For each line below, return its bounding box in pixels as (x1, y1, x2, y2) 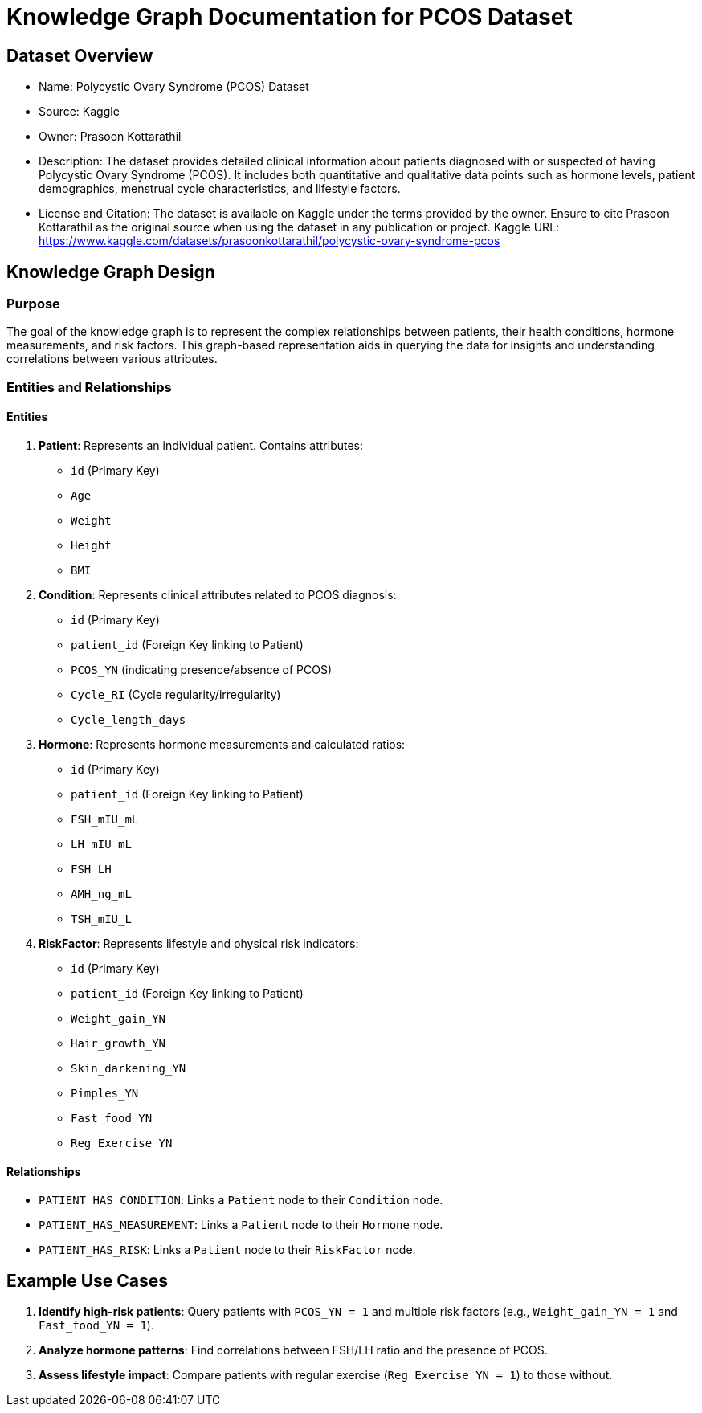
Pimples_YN (71, 1086, 139, 1100)
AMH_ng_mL (71, 887, 132, 900)
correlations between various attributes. (6, 352, 218, 366)
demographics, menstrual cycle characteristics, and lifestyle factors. (39, 182, 401, 196)
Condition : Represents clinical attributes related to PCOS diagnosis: (39, 587, 397, 602)
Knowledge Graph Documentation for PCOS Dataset (6, 3, 573, 31)
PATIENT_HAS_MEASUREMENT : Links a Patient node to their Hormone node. (39, 1218, 443, 1232)
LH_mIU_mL (71, 837, 132, 851)
